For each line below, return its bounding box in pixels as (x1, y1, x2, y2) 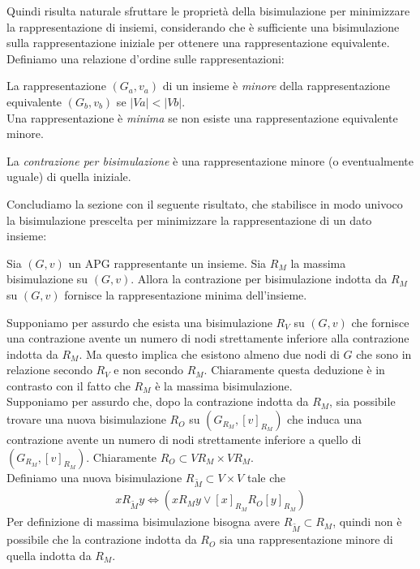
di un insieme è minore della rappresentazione (162, 77, 390, 94)
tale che (246, 468, 285, 485)
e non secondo (114, 361, 183, 378)
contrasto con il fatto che (6, 377, 131, 394)
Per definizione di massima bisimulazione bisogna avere (6, 513, 280, 530)
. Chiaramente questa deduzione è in (204, 361, 385, 378)
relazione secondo (6, 361, 92, 378)
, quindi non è (332, 513, 402, 530)
